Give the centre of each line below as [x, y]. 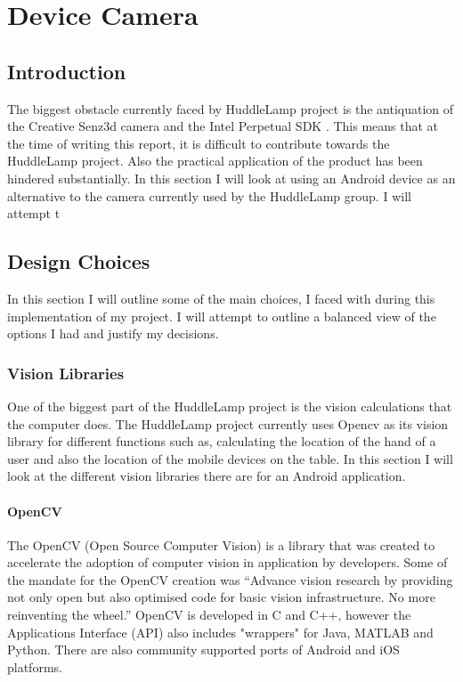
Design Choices [79, 261]
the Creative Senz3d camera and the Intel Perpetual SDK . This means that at [223, 126]
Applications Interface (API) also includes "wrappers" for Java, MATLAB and [220, 632]
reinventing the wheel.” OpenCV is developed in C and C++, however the [209, 615]
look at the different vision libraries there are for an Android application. [207, 476]
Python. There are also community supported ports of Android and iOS [203, 650]
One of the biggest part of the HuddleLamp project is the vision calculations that [230, 406]
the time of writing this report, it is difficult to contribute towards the [199, 143]
